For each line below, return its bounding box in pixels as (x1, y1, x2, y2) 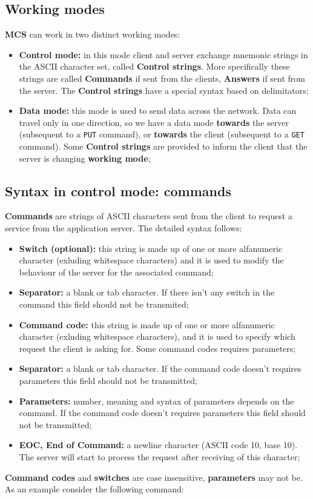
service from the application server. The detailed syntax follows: (5, 222, 242, 234)
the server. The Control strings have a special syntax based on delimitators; (19, 84, 309, 96)
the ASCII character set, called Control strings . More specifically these (19, 60, 290, 73)
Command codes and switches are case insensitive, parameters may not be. (5, 471, 303, 483)
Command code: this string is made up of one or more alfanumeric (19, 318, 275, 331)
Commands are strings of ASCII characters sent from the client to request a (5, 210, 293, 222)
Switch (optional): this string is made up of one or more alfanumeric (19, 242, 283, 254)
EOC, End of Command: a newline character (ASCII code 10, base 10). (19, 438, 298, 451)
